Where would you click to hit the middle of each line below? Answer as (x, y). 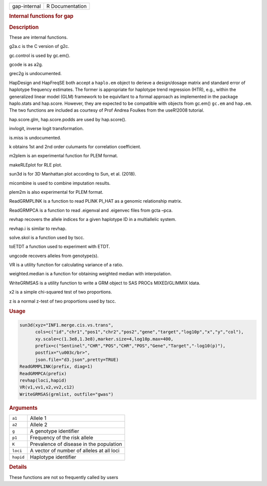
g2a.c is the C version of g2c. (39, 46)
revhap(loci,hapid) (43, 380)
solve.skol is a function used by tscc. (47, 237)
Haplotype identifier (53, 457)
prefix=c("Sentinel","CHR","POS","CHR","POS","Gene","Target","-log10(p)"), (131, 346)
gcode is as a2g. (26, 65)
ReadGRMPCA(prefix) (43, 374)
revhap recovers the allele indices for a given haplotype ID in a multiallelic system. (93, 220)
